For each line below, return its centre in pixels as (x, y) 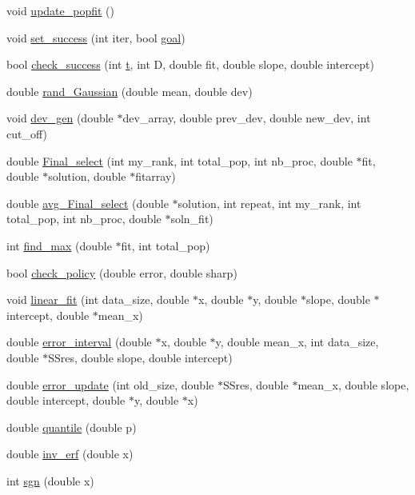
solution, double (87, 176)
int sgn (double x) (50, 480)
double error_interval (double (79, 342)
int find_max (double (59, 245)
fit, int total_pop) (166, 245)
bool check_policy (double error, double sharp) (122, 272)
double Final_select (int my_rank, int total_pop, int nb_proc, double (180, 160)
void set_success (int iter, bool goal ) (96, 37)
